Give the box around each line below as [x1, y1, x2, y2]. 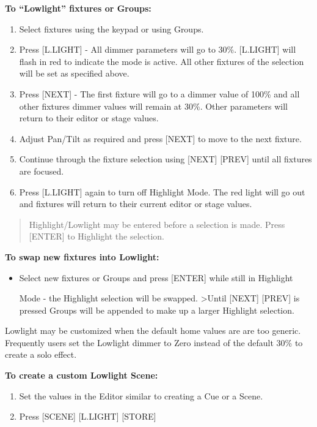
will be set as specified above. [19, 67, 129, 80]
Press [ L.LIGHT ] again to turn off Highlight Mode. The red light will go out [19, 185, 305, 198]
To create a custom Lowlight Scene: [5, 369, 158, 382]
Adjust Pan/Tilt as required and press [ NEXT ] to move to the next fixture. [19, 132, 302, 145]
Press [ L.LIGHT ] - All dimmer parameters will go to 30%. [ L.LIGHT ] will [19, 43, 296, 56]
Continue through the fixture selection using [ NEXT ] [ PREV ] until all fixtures [19, 153, 312, 165]
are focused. [19, 164, 64, 177]
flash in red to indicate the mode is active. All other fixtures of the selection [19, 55, 304, 67]
